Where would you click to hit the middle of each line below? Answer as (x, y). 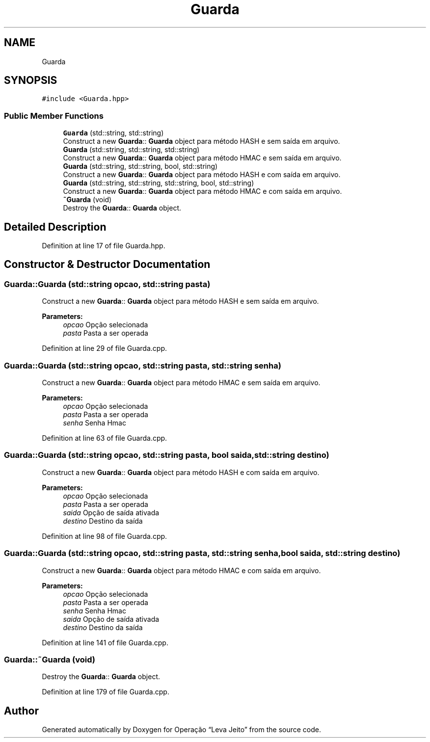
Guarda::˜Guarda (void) (50, 659)
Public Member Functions (54, 116)
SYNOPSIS (31, 80)
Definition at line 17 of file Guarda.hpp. (104, 246)
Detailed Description (55, 227)
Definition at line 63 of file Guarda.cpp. (105, 438)
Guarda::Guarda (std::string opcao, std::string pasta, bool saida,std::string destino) (167, 455)
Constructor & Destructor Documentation (107, 265)
